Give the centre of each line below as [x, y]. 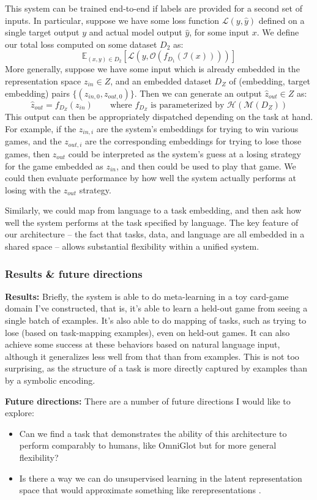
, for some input [219, 32]
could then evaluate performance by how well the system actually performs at [151, 178]
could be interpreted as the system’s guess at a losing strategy [185, 153]
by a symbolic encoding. [50, 380]
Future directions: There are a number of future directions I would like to [148, 401]
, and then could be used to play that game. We [206, 166]
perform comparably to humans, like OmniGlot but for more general [148, 445]
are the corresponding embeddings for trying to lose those [193, 141]
